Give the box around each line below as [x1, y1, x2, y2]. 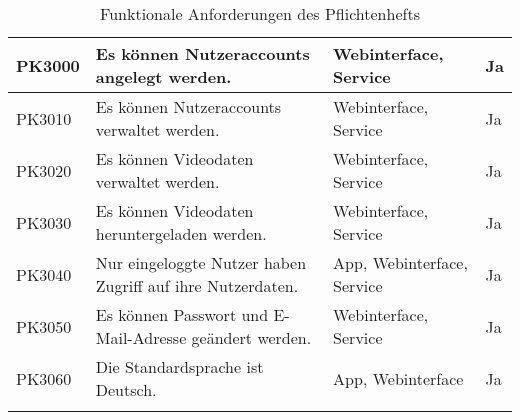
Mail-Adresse [95, 326, 187, 349]
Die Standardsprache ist [95, 355, 264, 378]
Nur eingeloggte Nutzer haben [95, 251, 307, 274]
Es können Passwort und [95, 303, 269, 326]
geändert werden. [191, 326, 312, 349]
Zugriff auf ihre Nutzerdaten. [95, 274, 299, 297]
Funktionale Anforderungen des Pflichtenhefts [100, 2, 420, 25]
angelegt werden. [95, 65, 232, 88]
